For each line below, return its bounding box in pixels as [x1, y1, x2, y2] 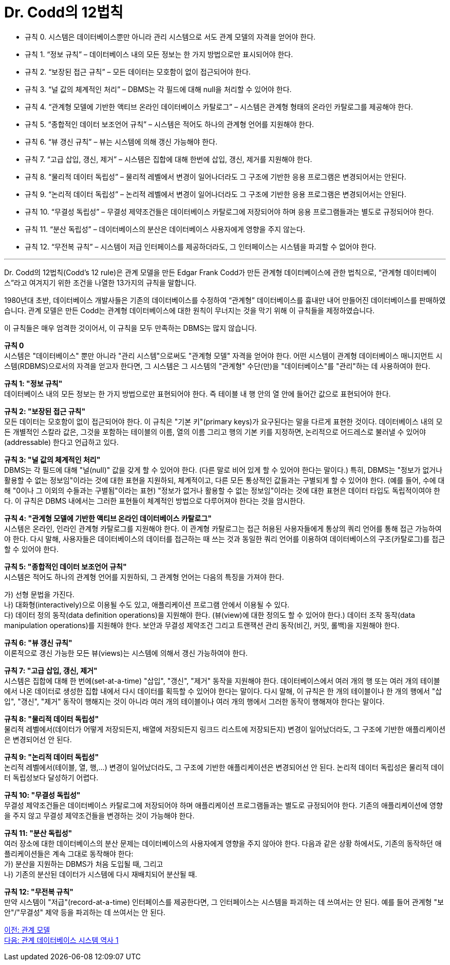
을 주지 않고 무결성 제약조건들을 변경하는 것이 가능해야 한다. [4, 811, 195, 820]
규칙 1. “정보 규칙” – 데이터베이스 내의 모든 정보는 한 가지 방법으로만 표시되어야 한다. [25, 49, 293, 59]
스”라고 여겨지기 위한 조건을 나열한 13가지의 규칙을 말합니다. [4, 278, 197, 287]
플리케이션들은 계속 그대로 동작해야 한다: [4, 849, 134, 858]
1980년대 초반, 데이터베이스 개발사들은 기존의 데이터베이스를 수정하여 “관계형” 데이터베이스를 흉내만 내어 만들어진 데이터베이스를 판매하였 [4, 295, 446, 305]
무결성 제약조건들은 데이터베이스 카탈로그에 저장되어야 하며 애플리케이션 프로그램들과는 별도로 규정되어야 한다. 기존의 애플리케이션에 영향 [4, 800, 443, 810]
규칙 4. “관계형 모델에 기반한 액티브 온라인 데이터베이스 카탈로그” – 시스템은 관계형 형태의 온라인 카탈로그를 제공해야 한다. [25, 102, 413, 111]
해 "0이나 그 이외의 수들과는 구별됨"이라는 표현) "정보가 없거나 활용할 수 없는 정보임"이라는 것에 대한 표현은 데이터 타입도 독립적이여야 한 [4, 486, 440, 495]
